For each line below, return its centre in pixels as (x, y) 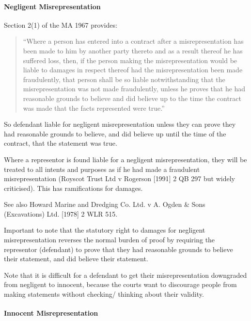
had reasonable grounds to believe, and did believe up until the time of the (115, 133)
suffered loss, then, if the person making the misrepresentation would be (130, 60)
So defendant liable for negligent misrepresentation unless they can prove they (120, 124)
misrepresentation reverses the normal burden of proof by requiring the (110, 240)
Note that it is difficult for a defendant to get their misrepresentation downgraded (125, 275)
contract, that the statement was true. (61, 143)
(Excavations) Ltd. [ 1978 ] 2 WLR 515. (61, 213)
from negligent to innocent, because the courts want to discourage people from (120, 284)
